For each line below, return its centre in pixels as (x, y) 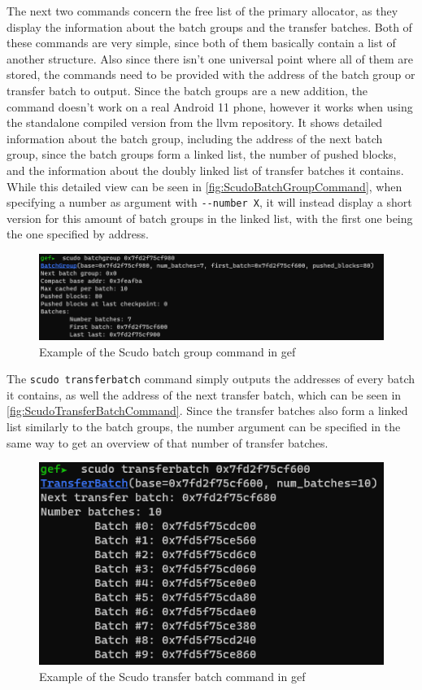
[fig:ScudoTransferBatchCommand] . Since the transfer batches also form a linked (207, 411)
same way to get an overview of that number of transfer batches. (167, 442)
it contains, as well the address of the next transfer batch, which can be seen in (204, 394)
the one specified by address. (78, 234)
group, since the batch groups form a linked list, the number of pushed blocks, (202, 154)
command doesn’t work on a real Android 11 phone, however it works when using (210, 106)
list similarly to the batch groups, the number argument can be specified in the (204, 426)
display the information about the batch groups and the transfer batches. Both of (209, 26)
